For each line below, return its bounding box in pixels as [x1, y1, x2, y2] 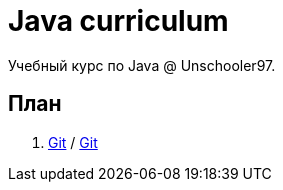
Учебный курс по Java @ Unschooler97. [8, 56, 276, 74]
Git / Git [48, 133, 98, 151]
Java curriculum [8, 4, 229, 38]
